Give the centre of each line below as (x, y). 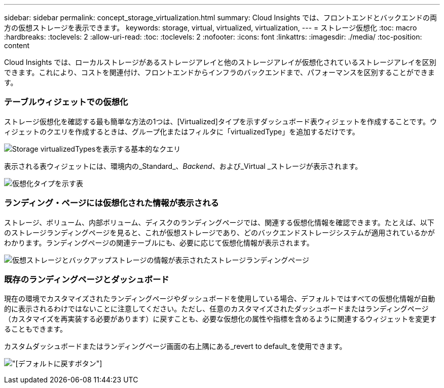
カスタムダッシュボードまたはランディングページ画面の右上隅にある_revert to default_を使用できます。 (175, 346)
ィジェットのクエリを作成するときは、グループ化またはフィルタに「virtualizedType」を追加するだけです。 (182, 131)
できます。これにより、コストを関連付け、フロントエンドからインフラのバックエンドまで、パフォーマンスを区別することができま (219, 72)
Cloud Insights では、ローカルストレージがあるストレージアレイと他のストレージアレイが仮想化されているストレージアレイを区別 (220, 62)
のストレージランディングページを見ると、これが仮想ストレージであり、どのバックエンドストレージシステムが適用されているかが (219, 232)
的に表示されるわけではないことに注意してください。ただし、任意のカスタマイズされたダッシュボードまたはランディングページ (216, 309)
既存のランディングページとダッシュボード (87, 279)
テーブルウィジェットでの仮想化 (66, 102)
